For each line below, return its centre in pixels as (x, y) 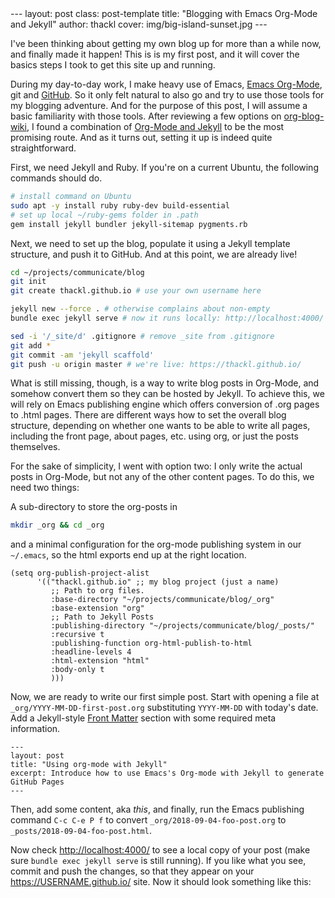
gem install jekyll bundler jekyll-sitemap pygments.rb (129, 224)
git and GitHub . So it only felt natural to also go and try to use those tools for (167, 95)
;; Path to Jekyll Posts (102, 617)
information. (35, 729)
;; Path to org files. (97, 591)
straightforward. (43, 148)
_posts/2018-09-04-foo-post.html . (81, 831)
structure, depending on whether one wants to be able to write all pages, (160, 426)
